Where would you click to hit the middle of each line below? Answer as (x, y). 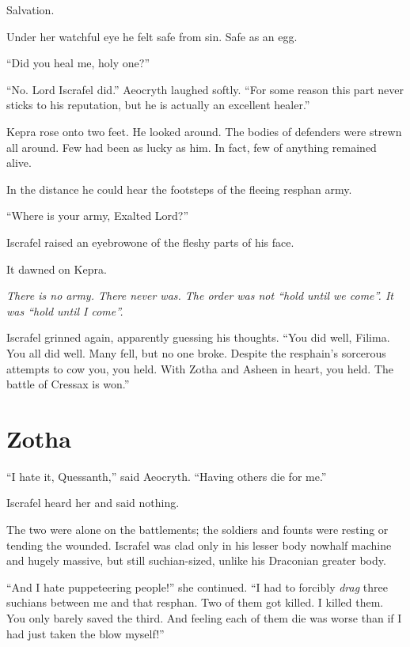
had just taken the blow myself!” (85, 633)
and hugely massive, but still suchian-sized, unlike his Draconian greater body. (196, 560)
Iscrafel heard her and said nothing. (93, 503)
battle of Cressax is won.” (68, 384)
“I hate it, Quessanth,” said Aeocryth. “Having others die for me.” (167, 476)
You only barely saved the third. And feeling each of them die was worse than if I (204, 617)
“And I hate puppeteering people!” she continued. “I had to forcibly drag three (197, 586)
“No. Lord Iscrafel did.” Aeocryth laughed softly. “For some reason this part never (205, 89)
